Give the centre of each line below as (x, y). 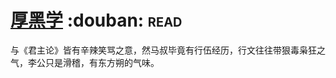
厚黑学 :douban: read (96, 20)
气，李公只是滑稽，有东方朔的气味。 (85, 62)
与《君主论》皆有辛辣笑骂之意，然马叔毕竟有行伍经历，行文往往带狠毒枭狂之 (168, 50)
